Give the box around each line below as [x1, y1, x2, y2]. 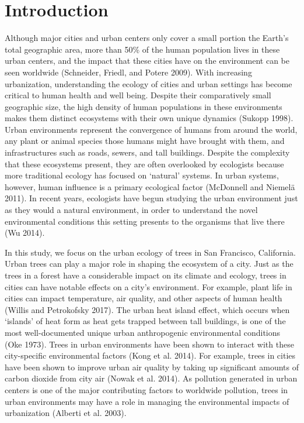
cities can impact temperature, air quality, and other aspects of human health [5, 292, 282, 304]
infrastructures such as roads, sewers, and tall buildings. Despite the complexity [5, 146, 290, 159]
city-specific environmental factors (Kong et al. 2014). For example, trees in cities [5, 349, 296, 362]
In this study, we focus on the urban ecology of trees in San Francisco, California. [5, 246, 296, 258]
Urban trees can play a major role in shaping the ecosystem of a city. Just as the [5, 257, 293, 270]
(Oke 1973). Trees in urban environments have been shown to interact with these [5, 338, 294, 350]
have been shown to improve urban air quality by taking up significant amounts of [5, 360, 299, 373]
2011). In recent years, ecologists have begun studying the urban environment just [5, 192, 298, 204]
